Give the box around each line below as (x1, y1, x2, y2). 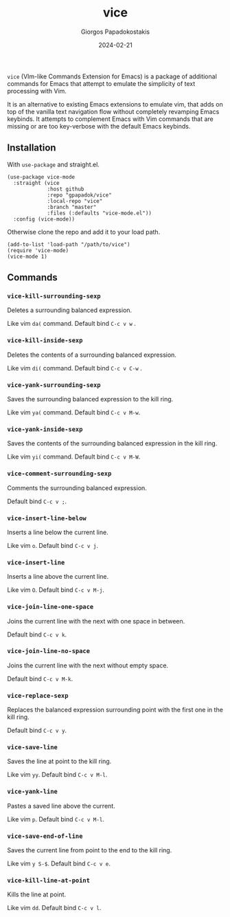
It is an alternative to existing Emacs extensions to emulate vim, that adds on (7, 100, 223, 108)
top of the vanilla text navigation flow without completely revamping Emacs (7, 107, 220, 115)
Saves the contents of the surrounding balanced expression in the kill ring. (7, 439, 218, 448)
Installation (7, 142, 56, 154)
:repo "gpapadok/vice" (47, 191, 112, 199)
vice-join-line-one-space (7, 603, 94, 611)
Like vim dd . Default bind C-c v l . (7, 904, 102, 912)
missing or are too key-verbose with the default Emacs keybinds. (7, 122, 191, 130)
